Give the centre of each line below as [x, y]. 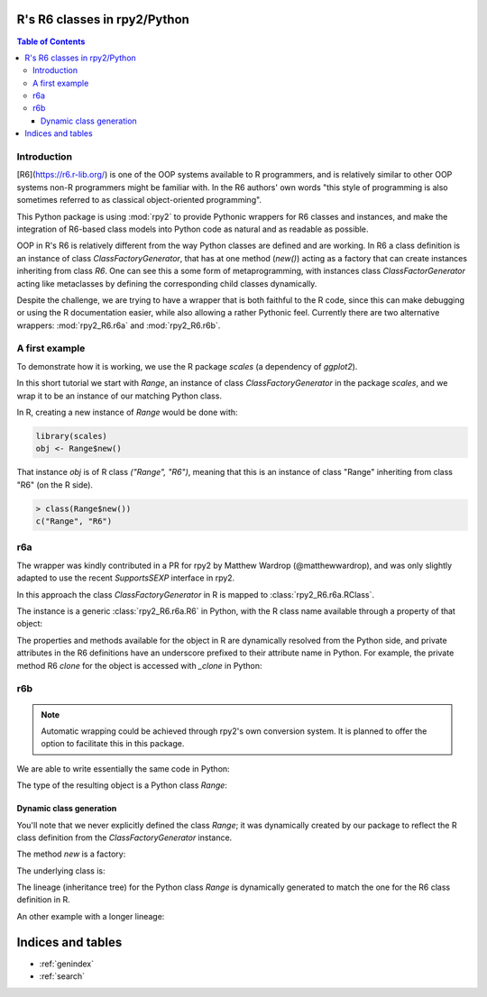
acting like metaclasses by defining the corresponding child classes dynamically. [167, 283]
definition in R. [44, 900]
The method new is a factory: [71, 854]
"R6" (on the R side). [55, 485]
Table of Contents [51, 41]
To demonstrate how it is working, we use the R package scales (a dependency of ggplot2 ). [187, 366]
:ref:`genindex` [67, 964]
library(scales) [72, 436]
